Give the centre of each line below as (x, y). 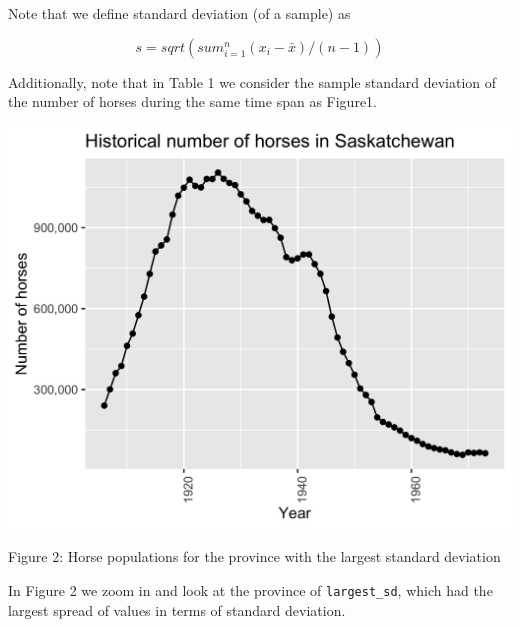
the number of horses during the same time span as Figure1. (192, 101)
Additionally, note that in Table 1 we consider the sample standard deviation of (252, 81)
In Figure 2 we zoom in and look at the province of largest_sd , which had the (250, 590)
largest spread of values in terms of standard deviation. (177, 609)
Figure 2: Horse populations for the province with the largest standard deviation (254, 556)
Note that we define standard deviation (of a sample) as (179, 13)
